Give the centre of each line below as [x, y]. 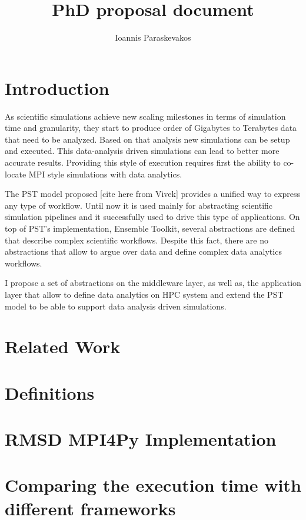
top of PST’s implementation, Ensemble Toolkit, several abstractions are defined [150, 228]
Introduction [57, 88]
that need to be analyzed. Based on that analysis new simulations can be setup [147, 139]
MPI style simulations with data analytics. [105, 174]
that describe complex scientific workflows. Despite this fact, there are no [137, 240]
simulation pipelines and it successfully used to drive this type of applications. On [152, 217]
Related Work [63, 346]
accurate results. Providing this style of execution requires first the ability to [143, 162]
